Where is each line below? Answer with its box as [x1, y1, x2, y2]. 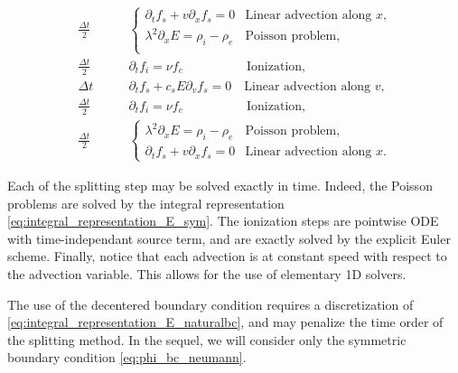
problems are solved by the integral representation [7, 193, 285, 212]
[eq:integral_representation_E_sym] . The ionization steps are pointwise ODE [7, 211, 439, 230]
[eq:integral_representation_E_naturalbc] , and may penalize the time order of [7, 312, 444, 331]
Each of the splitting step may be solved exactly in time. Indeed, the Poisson [7, 175, 433, 194]
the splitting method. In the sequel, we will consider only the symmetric [7, 330, 407, 349]
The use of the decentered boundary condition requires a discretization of [7, 294, 414, 313]
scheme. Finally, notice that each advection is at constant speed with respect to [7, 247, 447, 266]
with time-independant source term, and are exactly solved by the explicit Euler [7, 228, 451, 247]
